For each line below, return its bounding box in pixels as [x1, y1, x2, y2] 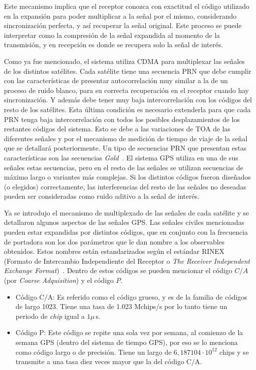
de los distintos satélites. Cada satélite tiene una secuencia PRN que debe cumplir [4, 65, 252, 76]
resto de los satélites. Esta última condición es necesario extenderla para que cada [4, 104, 251, 114]
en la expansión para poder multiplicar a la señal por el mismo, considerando [4, 10, 237, 21]
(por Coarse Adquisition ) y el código [4, 275, 114, 285]
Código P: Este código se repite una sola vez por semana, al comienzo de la [15, 327, 243, 338]
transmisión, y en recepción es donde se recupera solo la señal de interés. [4, 39, 223, 50]
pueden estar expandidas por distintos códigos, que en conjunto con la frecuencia [4, 227, 248, 237]
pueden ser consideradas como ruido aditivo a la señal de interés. [4, 191, 199, 201]
